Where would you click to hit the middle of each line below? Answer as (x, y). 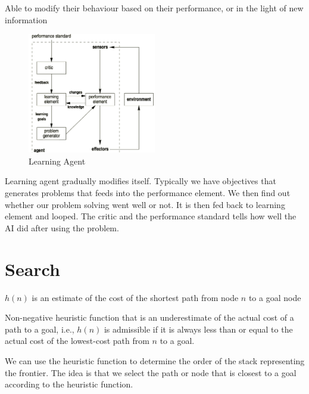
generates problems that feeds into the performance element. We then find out (148, 193)
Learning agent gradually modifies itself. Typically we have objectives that (141, 181)
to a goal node (275, 297)
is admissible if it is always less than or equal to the (198, 329)
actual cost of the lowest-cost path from (77, 341)
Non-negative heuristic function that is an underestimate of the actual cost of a (149, 317)
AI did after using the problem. (62, 227)
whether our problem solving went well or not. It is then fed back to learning (145, 204)
